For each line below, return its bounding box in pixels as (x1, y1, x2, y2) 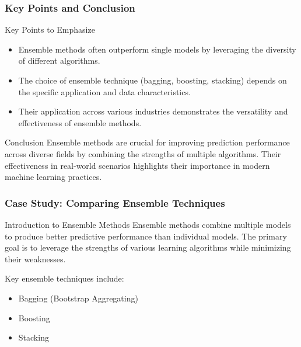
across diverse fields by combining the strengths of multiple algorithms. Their (5, 147, 281, 159)
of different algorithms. (18, 54, 100, 67)
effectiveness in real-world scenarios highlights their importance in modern (5, 159, 270, 171)
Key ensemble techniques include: (5, 272, 124, 284)
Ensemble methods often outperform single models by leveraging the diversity (18, 43, 296, 55)
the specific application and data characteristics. (18, 85, 191, 98)
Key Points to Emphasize (5, 23, 95, 36)
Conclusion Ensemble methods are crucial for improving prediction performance (5, 136, 290, 148)
